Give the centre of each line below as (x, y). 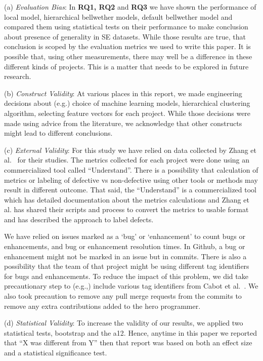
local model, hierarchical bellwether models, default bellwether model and (118, 16)
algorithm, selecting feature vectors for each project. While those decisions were (127, 113)
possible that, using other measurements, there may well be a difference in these (128, 56)
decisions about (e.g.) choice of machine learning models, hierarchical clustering (127, 103)
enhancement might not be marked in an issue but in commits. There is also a (125, 256)
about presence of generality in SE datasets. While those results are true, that (125, 36)
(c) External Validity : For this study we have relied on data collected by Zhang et (130, 150)
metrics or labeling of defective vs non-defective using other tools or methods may (131, 179)
